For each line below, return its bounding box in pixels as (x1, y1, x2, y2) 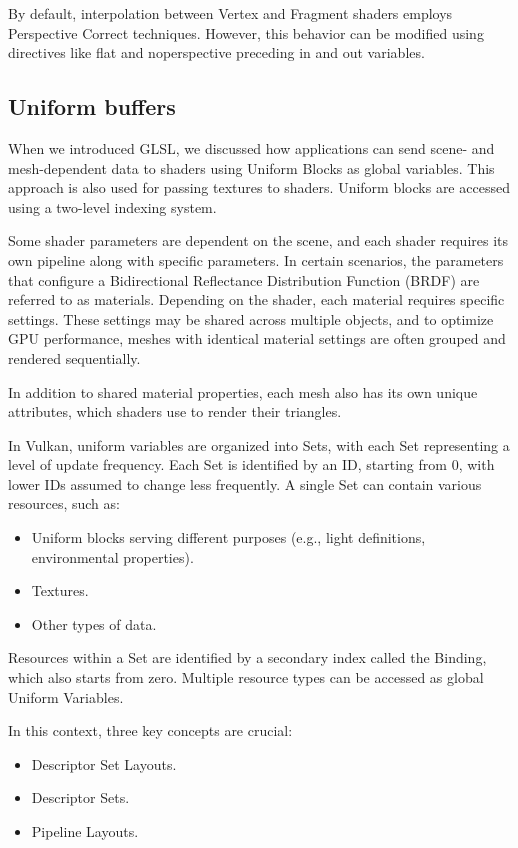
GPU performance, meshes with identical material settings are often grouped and (8, 328, 506, 349)
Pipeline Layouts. (31, 821, 139, 842)
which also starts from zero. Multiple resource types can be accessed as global (8, 667, 484, 688)
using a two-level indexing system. (8, 196, 217, 217)
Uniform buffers (8, 91, 176, 122)
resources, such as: (8, 493, 120, 514)
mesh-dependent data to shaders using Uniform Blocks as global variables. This (8, 157, 495, 178)
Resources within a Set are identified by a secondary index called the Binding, (8, 647, 487, 668)
